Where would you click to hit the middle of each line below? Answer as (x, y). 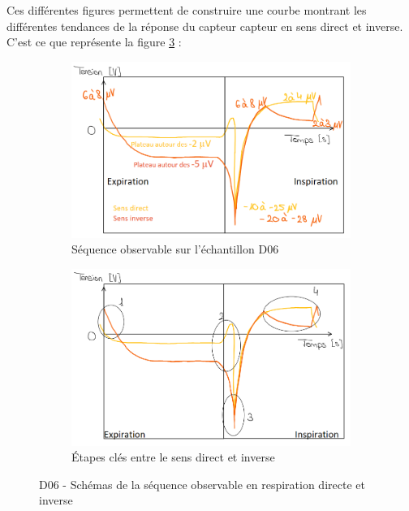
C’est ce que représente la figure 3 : (94, 42)
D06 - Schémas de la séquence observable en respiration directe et (202, 484)
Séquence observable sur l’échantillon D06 (175, 249)
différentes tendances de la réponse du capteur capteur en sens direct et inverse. (205, 26)
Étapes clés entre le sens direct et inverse (173, 457)
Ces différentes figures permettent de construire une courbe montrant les (187, 10)
